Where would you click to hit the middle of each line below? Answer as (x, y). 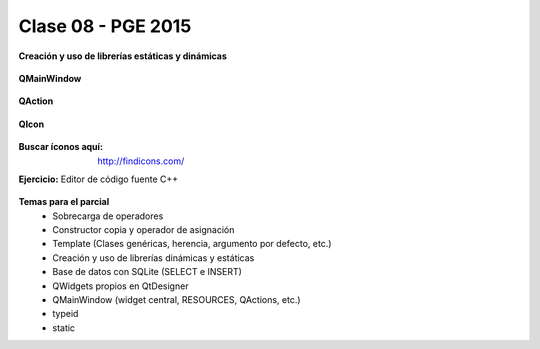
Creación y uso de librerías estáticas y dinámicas (122, 56)
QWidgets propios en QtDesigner (120, 286)
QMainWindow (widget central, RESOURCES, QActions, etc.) (176, 300)
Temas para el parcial (64, 202)
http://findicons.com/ (141, 161)
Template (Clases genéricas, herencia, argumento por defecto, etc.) (192, 244)
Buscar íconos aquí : (61, 147)
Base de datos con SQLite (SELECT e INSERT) (147, 272)
